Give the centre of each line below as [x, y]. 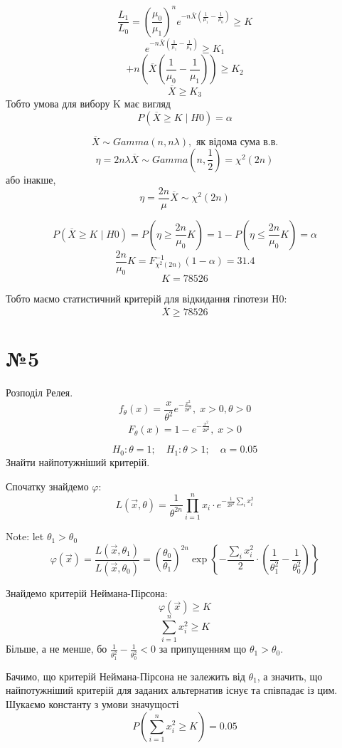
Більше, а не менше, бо [57, 649]
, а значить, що [290, 676]
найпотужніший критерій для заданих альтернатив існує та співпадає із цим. [172, 690]
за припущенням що [203, 649]
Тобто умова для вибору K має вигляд [88, 104]
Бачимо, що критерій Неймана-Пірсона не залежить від [125, 676]
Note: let [25, 536]
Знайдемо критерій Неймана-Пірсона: [87, 592]
